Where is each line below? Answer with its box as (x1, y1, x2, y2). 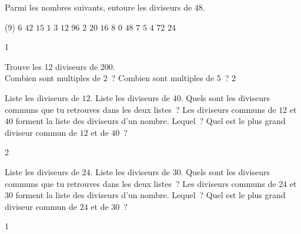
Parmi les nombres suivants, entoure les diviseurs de (5, 1, 192, 13)
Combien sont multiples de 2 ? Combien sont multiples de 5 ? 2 (5, 72, 236, 84)
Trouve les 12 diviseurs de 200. (5, 60, 115, 72)
